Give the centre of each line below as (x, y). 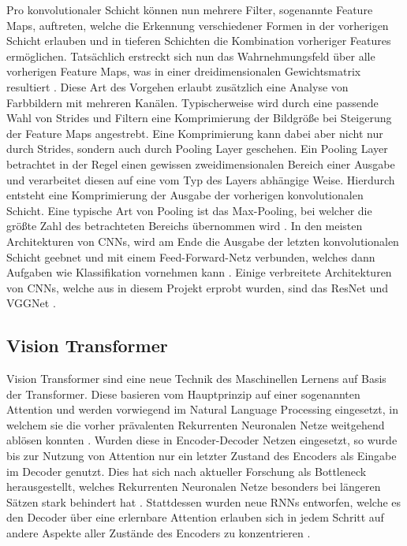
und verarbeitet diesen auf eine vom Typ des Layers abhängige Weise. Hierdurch (201, 179)
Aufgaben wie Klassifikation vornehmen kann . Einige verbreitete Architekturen (199, 272)
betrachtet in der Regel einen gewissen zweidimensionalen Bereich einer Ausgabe (201, 163)
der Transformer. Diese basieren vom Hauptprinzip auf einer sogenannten (183, 394)
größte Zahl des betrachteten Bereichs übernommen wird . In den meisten (185, 226)
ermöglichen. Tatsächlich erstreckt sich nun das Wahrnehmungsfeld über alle (191, 56)
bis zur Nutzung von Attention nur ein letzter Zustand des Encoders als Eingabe (202, 456)
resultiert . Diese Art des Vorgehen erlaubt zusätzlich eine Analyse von (177, 86)
